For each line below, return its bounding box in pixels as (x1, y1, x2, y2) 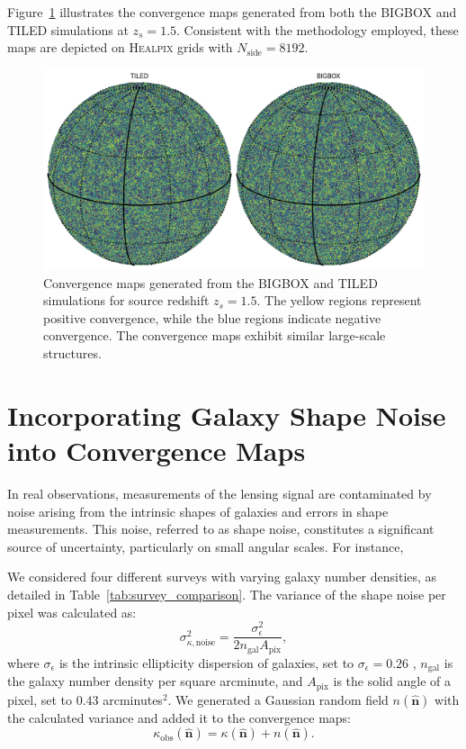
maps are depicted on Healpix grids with (7, 38, 233, 57)
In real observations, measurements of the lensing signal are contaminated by (7, 483, 432, 502)
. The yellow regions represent (256, 291, 422, 310)
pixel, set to (7, 690, 73, 708)
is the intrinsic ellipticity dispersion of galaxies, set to (58, 653, 354, 672)
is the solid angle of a (333, 672, 451, 690)
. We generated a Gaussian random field (167, 690, 389, 708)
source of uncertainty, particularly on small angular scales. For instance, (7, 537, 404, 555)
